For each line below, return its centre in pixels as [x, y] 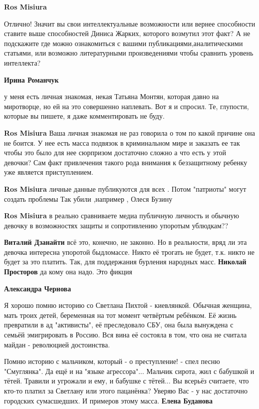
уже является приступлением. [49, 172]
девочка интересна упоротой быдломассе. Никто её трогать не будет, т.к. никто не [129, 252]
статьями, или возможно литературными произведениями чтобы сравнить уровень [129, 53]
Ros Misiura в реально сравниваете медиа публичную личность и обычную [122, 216]
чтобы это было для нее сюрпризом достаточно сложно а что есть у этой [115, 152]
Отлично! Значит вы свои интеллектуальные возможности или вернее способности [130, 23]
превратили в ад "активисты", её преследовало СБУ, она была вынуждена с [119, 325]
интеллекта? [22, 62]
